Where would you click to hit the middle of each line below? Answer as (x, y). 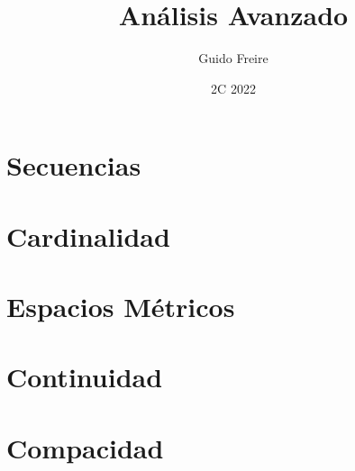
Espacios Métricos (121, 307)
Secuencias (74, 165)
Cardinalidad (88, 235)
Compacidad (85, 447)
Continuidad (85, 377)
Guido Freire (233, 58)
